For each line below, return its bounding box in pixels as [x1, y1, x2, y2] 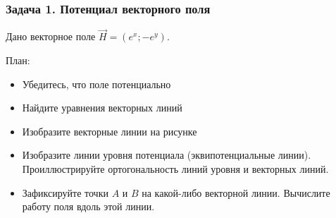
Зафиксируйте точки [22, 185, 108, 200]
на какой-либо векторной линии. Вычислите [142, 185, 330, 200]
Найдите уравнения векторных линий [22, 100, 182, 115]
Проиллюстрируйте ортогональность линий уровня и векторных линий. [22, 162, 329, 176]
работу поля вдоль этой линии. [22, 199, 155, 214]
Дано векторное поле [6, 29, 96, 44]
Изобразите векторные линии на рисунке [22, 123, 197, 138]
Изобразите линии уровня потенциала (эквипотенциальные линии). [22, 147, 311, 162]
